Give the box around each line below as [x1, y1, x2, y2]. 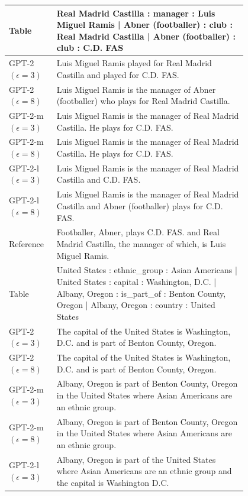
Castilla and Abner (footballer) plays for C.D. [56, 199, 223, 212]
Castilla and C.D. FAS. [56, 173, 141, 186]
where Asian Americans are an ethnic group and [56, 465, 232, 477]
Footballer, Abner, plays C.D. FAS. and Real [56, 226, 220, 238]
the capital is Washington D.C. [56, 476, 169, 488]
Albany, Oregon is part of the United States [56, 453, 216, 465]
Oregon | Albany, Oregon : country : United [56, 299, 215, 311]
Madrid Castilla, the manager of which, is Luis [56, 237, 226, 249]
